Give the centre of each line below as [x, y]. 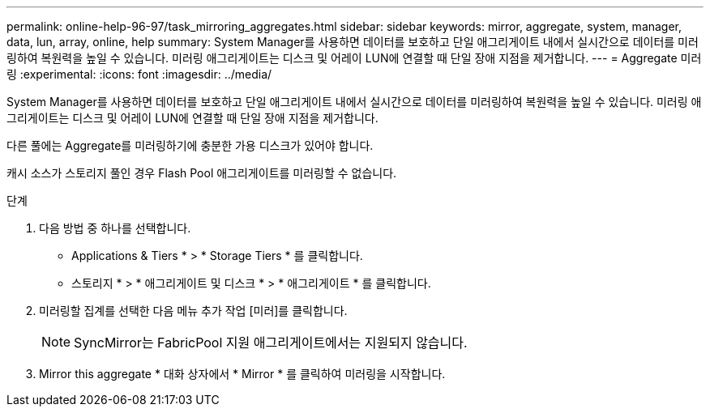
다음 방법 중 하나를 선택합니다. [115, 228]
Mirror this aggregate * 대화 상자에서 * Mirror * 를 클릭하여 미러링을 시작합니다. [242, 374]
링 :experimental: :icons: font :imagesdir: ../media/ [139, 74]
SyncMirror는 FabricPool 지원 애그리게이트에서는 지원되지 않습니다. [271, 343]
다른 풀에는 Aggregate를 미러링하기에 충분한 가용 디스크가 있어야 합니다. [190, 145]
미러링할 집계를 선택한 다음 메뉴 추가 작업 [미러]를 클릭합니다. [193, 311]
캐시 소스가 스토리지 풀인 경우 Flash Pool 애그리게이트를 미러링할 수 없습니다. [202, 173]
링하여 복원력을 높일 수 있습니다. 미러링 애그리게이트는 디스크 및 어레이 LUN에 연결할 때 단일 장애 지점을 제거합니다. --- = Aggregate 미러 [354, 58]
